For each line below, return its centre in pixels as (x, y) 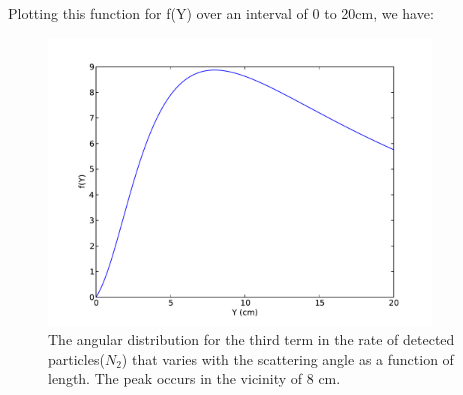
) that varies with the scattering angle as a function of (287, 358)
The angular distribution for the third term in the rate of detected (251, 339)
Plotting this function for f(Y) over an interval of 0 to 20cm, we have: (221, 13)
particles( (76, 358)
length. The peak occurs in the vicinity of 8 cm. (194, 378)
